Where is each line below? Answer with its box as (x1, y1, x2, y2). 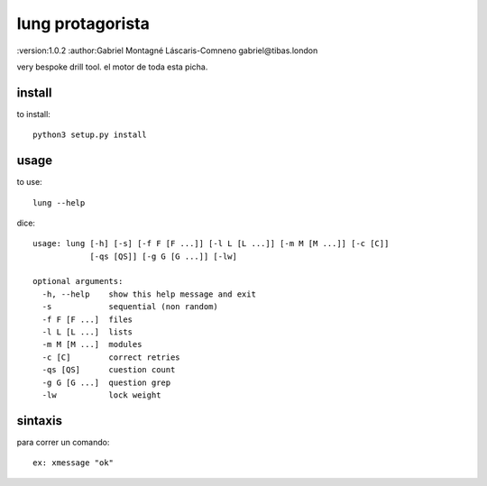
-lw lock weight (41, 390, 161, 400)
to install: (16, 108, 51, 119)
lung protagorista (16, 14, 151, 33)
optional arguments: (32, 276, 124, 287)
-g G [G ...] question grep (41, 377, 171, 388)
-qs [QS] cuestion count (41, 365, 176, 375)
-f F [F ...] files (41, 314, 133, 325)
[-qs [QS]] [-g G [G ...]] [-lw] (89, 251, 238, 261)
